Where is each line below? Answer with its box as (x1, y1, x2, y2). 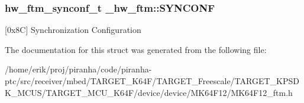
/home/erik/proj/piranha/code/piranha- (5, 63, 152, 75)
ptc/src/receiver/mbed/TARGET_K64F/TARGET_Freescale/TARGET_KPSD (5, 75, 299, 87)
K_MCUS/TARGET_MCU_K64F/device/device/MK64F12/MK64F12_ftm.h (5, 86, 293, 98)
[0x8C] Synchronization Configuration (5, 24, 141, 36)
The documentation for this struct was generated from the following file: (5, 43, 267, 55)
